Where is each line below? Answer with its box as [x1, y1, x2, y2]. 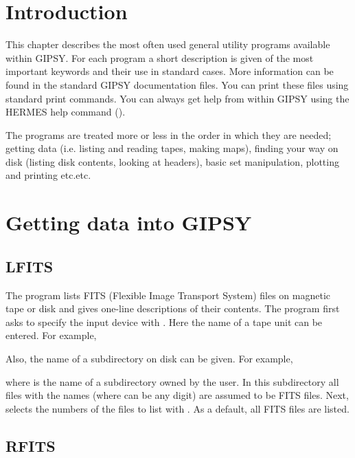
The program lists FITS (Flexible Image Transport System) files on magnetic [5, 287, 331, 302]
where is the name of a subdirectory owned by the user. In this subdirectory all [5, 374, 339, 389]
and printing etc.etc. [5, 168, 91, 182]
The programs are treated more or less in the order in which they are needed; [5, 127, 332, 142]
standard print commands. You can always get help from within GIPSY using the [5, 91, 350, 105]
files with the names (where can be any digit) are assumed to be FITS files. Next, [5, 388, 349, 402]
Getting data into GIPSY [5, 208, 252, 237]
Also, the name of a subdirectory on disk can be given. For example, [5, 351, 293, 366]
